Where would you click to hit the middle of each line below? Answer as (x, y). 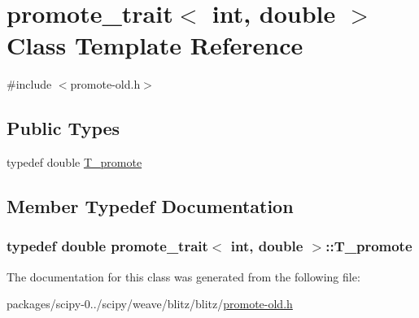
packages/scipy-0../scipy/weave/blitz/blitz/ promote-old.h (150, 304)
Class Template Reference (155, 45)
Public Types (63, 128)
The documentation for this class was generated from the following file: (183, 276)
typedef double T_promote (74, 162)
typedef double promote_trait (107, 246)
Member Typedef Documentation (150, 206)
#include (29, 84)
